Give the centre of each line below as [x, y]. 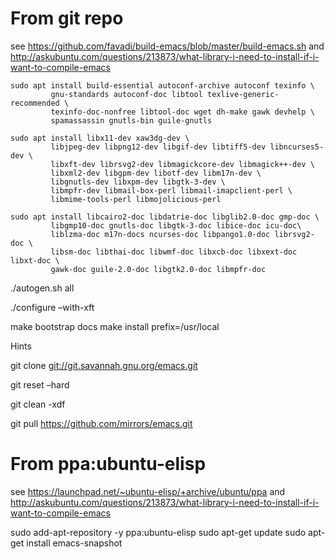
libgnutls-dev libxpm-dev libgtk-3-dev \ [138, 182]
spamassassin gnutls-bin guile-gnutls [131, 120]
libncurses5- [297, 147]
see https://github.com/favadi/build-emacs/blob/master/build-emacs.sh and [167, 46]
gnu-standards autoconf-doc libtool [126, 94]
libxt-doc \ [35, 260]
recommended [35, 103]
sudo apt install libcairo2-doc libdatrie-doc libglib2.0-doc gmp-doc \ [165, 217]
